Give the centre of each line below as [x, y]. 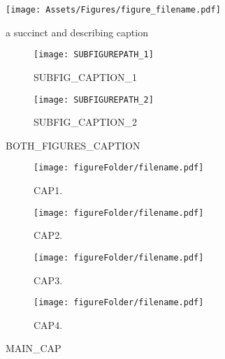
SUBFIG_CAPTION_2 [86, 122]
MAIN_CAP [34, 348]
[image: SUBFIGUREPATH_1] [94, 55]
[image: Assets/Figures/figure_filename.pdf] [113, 10]
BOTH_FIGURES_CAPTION [73, 145]
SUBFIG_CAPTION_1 [86, 76]
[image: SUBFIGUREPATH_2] [94, 100]
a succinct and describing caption [77, 32]
